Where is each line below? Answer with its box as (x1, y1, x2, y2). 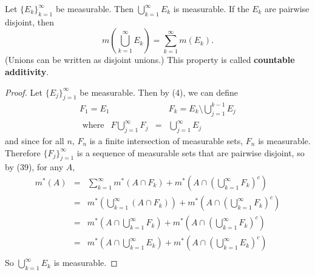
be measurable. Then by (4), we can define (80, 85, 239, 98)
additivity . (5, 65, 49, 78)
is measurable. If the (173, 2, 249, 15)
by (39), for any (5, 161, 64, 173)
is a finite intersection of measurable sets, (89, 134, 243, 147)
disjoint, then (5, 15, 54, 28)
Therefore (5, 146, 41, 159)
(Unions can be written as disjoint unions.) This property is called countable (5, 53, 295, 66)
